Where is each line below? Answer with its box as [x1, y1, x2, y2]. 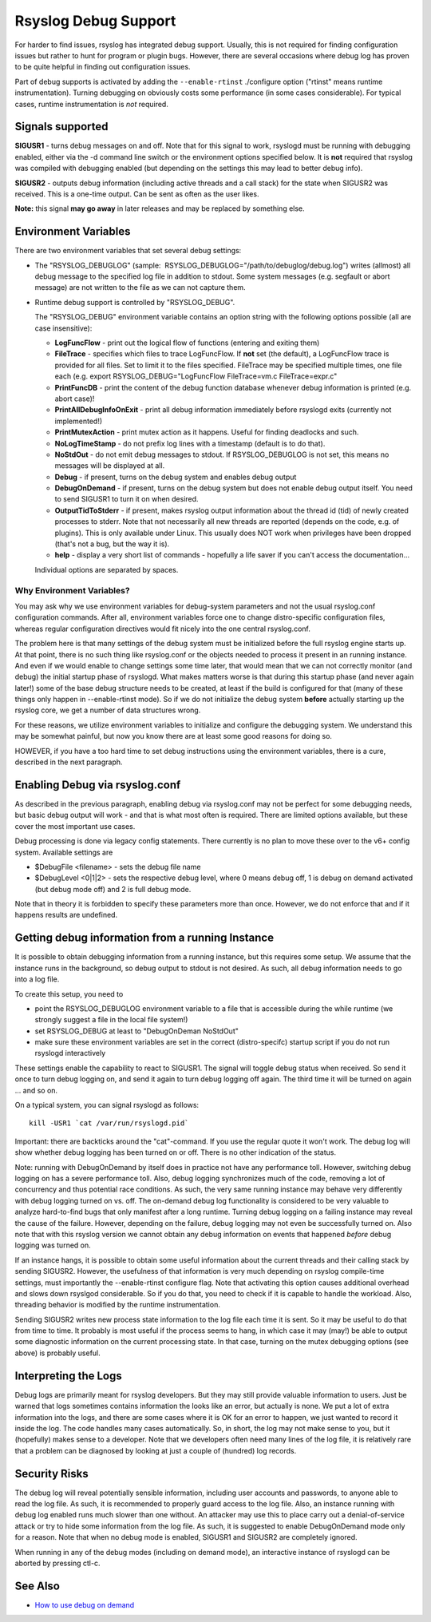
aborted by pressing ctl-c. [14, 1558, 101, 1568]
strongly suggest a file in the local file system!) [34, 1015, 188, 1025]
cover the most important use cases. [14, 821, 136, 831]
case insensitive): [34, 323, 93, 333]
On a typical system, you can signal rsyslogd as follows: [14, 1101, 200, 1110]
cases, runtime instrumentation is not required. [14, 99, 169, 109]
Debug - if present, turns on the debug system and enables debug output [54, 472, 297, 482]
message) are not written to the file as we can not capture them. [34, 283, 247, 292]
